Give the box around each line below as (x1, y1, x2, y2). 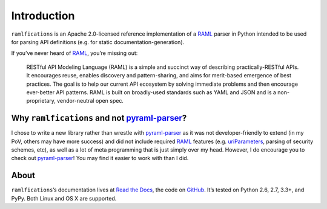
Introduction (11, 9, 75, 22)
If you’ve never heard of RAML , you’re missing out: (11, 50, 138, 57)
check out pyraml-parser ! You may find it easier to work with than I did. (11, 155, 189, 162)
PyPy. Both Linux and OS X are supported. (11, 195, 117, 202)
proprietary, (26, 97, 56, 104)
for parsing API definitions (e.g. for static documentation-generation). (11, 38, 185, 45)
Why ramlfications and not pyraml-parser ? (11, 113, 187, 123)
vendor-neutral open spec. (56, 97, 124, 104)
